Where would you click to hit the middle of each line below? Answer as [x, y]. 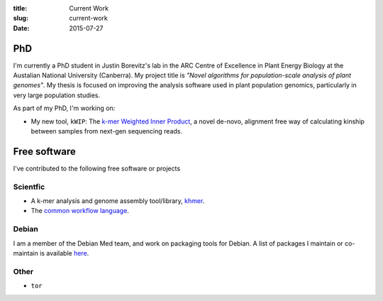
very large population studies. [57, 95]
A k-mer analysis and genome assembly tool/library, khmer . [118, 201]
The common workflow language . [80, 211]
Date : [21, 28]
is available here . [64, 253]
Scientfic [29, 187]
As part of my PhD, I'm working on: [64, 108]
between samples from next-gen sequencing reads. [106, 131]
